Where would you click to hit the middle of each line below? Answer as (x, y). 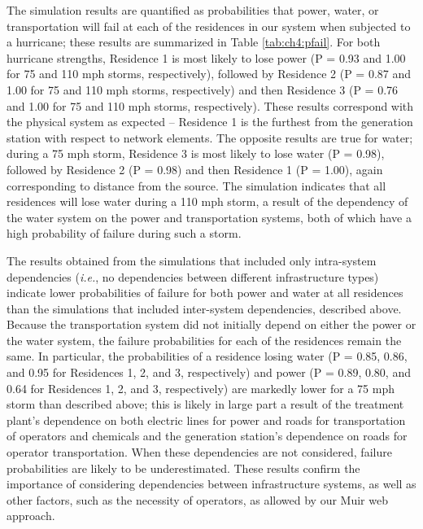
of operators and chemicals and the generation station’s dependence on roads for (207, 436)
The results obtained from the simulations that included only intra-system (192, 260)
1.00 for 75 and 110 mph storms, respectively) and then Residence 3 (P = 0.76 (203, 89)
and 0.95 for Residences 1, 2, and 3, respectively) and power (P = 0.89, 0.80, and (209, 372)
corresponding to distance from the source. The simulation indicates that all (196, 185)
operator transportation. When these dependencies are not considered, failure (199, 452)
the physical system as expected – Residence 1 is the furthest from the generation (210, 122)
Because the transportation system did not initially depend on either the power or (211, 324)
